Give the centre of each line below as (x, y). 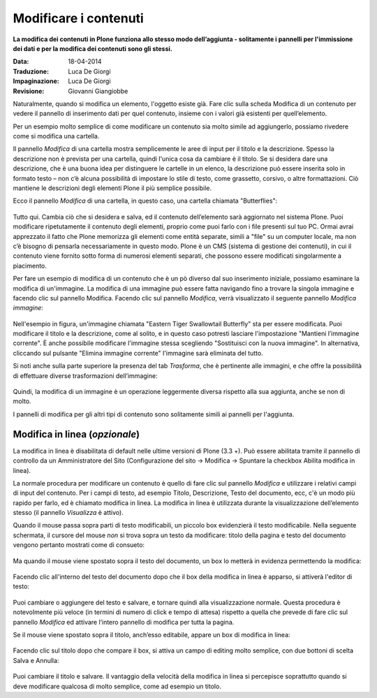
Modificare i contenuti (79, 18)
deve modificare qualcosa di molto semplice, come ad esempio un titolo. (117, 686)
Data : (21, 61)
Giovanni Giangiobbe (98, 91)
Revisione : (29, 91)
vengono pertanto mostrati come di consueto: (79, 545)
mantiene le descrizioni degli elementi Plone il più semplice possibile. (112, 188)
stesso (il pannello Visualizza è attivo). (68, 513)
